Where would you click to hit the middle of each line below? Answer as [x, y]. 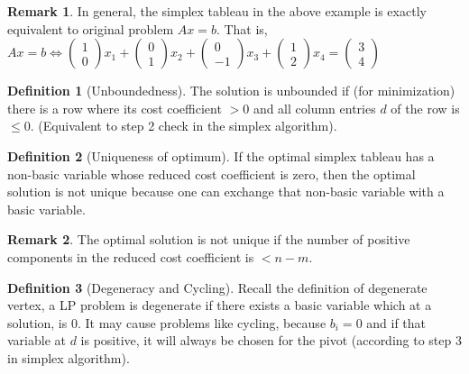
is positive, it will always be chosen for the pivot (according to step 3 [271, 340]
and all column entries [314, 108]
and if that [396, 322]
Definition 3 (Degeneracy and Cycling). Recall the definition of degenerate [217, 287]
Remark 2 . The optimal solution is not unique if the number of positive [209, 239]
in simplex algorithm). [69, 357]
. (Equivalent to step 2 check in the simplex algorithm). [184, 126]
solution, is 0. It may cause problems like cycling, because [167, 322]
